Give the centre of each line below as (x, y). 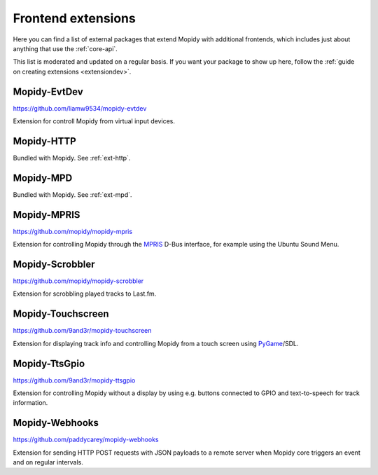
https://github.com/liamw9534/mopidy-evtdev (80, 108)
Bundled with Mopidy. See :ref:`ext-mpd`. (72, 194)
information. (30, 403)
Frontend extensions (74, 18)
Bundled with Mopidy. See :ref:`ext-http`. (72, 158)
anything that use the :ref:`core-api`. (65, 48)
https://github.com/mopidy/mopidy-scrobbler (78, 281)
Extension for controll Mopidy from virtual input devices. (94, 121)
